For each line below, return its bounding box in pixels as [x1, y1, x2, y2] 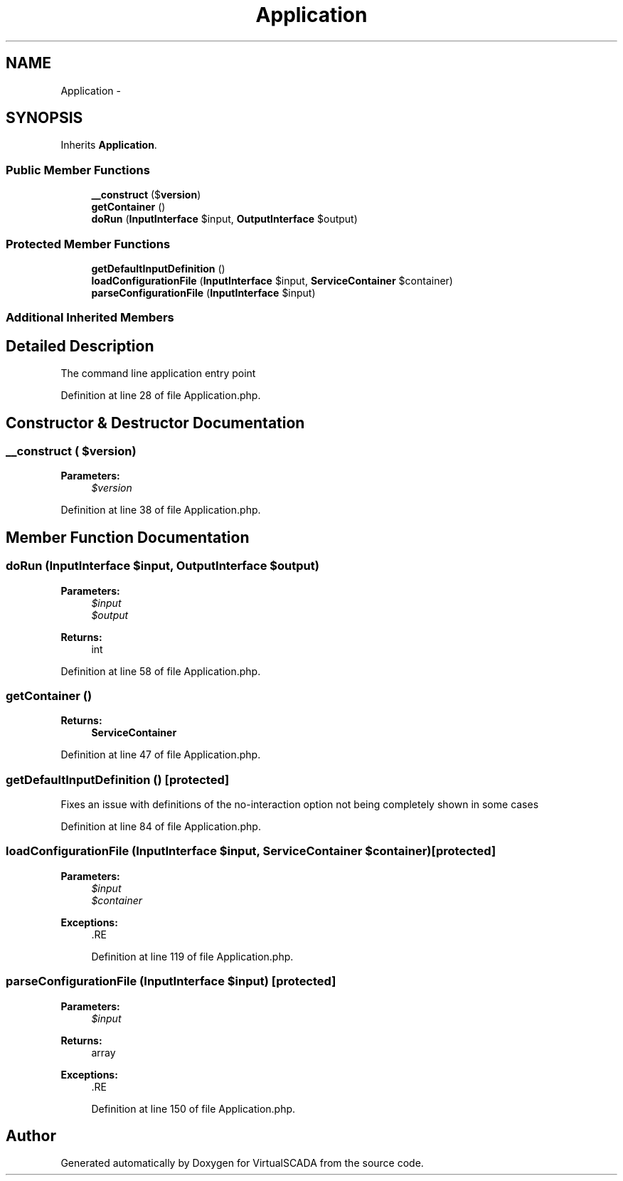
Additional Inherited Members [6, 310, 174, 325]
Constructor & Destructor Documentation [6, 413, 305, 432]
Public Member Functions [6, 162, 150, 177]
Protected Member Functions [6, 236, 171, 251]
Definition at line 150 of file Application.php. [91, 1102, 296, 1115]
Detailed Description [6, 337, 154, 355]
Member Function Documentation [6, 528, 250, 546]
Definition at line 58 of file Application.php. [60, 664, 261, 677]
